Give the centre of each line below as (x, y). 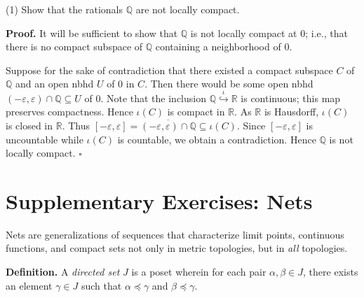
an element (29, 285)
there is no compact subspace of (74, 47)
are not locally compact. (188, 9)
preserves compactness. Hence (69, 112)
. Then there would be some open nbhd (229, 84)
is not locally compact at (244, 33)
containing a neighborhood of (218, 47)
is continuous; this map (291, 98)
